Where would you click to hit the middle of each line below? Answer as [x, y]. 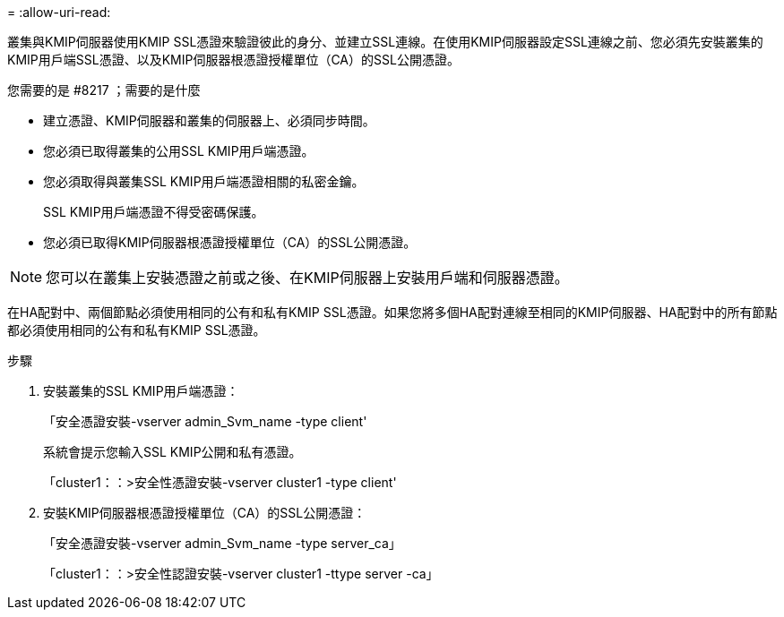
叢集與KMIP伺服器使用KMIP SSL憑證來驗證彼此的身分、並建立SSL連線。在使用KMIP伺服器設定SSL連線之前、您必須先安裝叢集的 [385, 42]
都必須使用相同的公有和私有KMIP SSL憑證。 [137, 330]
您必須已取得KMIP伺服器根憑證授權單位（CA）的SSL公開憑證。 [230, 242]
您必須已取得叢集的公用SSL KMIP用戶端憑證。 [179, 151]
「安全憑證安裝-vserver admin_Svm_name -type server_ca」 [222, 543]
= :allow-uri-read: [59, 12]
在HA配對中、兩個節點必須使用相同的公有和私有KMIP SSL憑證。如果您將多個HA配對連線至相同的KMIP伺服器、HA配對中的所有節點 [392, 312]
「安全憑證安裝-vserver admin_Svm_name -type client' [205, 421]
